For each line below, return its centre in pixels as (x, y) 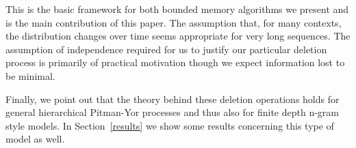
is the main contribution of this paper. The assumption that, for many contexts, (174, 22)
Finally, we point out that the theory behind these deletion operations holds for (173, 99)
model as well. (35, 139)
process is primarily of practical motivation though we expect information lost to (175, 62)
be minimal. (30, 75)
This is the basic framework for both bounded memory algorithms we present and (177, 9)
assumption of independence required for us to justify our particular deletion (166, 49)
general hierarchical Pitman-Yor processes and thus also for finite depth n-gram (172, 112)
